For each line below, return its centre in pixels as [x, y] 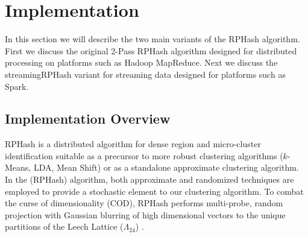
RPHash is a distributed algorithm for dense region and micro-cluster [133, 144]
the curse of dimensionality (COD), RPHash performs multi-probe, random [144, 203]
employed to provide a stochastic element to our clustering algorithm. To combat [154, 191]
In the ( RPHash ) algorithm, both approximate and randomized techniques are [149, 179]
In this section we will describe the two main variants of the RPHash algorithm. [152, 39]
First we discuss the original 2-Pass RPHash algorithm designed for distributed [151, 50]
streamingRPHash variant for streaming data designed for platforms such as [145, 74]
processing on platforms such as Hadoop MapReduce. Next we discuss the [141, 62]
